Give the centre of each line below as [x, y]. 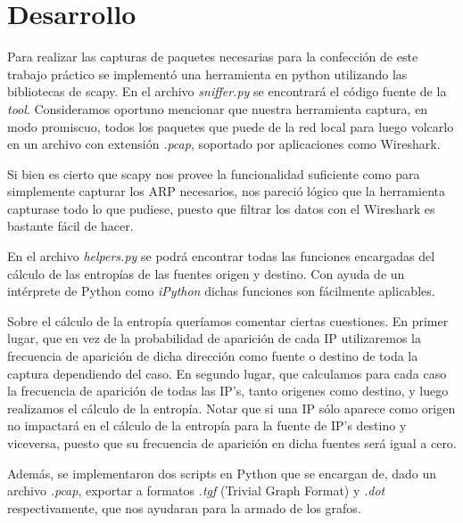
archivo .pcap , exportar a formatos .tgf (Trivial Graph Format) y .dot [196, 490]
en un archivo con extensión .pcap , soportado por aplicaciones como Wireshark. [224, 144]
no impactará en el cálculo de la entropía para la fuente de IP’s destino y [207, 425]
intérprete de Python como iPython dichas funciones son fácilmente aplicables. [221, 291]
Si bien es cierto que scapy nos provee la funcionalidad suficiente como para [214, 173]
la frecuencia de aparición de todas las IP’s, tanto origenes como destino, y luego [228, 391]
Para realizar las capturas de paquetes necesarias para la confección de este [213, 57]
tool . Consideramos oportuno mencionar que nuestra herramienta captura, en [218, 108]
